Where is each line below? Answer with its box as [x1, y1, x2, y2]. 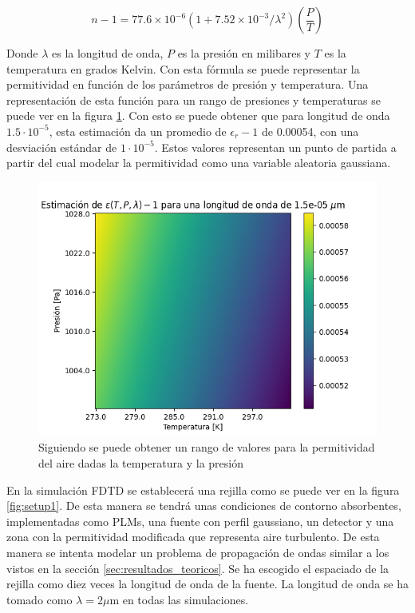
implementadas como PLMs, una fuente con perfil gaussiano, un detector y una [6, 512, 394, 529]
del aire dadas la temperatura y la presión [38, 454, 243, 471]
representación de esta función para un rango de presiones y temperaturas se [6, 91, 381, 108]
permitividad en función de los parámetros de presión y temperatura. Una [6, 76, 369, 93]
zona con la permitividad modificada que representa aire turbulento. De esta [6, 528, 380, 545]
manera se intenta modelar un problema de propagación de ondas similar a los [6, 543, 389, 560]
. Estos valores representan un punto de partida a [154, 138, 397, 155]
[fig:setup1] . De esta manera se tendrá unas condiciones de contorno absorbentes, [6, 497, 401, 514]
